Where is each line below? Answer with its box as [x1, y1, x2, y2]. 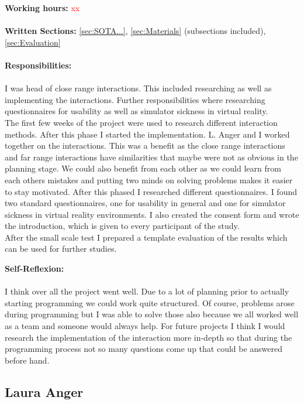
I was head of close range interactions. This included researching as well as [5, 82, 272, 94]
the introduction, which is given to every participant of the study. [5, 220, 240, 232]
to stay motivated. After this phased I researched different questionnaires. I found [5, 185, 297, 197]
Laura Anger [5, 382, 84, 400]
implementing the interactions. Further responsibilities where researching [5, 93, 265, 105]
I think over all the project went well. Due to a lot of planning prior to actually [5, 285, 289, 297]
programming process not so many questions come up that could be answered [5, 343, 283, 355]
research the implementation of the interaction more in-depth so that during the [5, 331, 292, 343]
